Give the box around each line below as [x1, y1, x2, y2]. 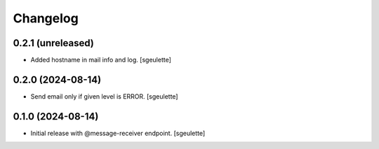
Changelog [13, 10, 79, 26]
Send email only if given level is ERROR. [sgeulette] [30, 92, 178, 101]
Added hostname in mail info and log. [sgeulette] [30, 56, 172, 64]
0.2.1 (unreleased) [13, 37, 94, 49]
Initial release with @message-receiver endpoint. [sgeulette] [30, 129, 206, 137]
